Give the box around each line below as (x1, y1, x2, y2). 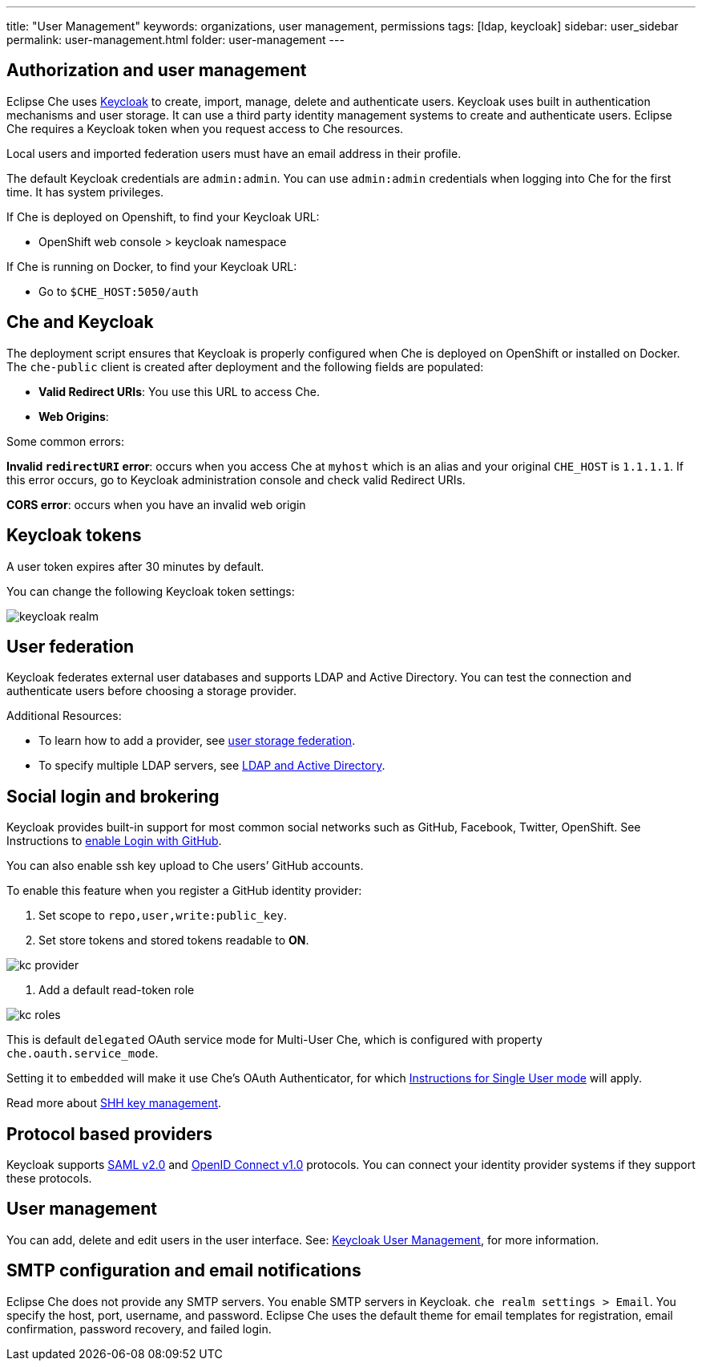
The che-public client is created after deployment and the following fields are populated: (6, 359, 484, 374)
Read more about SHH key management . (6, 1096, 222, 1110)
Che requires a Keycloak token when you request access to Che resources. (6, 121, 404, 135)
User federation (6, 636, 135, 657)
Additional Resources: (6, 709, 122, 723)
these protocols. (6, 1171, 92, 1186)
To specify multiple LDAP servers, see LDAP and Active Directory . (38, 758, 385, 773)
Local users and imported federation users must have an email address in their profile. (6, 146, 462, 160)
